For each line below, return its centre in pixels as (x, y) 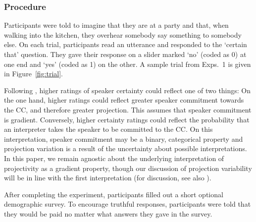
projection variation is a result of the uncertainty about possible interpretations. (126, 148)
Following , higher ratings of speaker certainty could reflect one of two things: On (128, 90)
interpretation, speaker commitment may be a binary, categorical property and (124, 139)
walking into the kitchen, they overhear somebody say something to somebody (123, 34)
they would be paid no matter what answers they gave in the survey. (108, 213)
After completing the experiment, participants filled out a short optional (114, 194)
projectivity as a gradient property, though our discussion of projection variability (128, 168)
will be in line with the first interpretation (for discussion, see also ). (108, 178)
